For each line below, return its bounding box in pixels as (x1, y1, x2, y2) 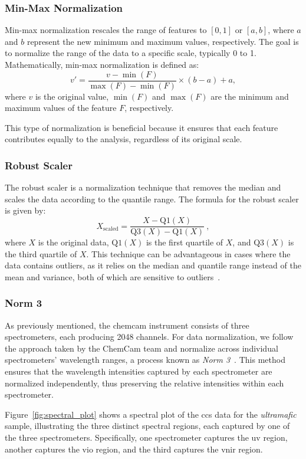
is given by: (5, 204, 46, 217)
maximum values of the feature (5, 101, 117, 114)
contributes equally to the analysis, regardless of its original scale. (5, 133, 242, 145)
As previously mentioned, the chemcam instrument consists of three (5, 319, 249, 331)
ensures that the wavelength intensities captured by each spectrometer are (5, 365, 272, 378)
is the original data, (38, 236, 109, 248)
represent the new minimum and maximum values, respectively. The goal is (27, 35, 299, 47)
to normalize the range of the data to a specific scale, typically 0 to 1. (5, 47, 256, 59)
